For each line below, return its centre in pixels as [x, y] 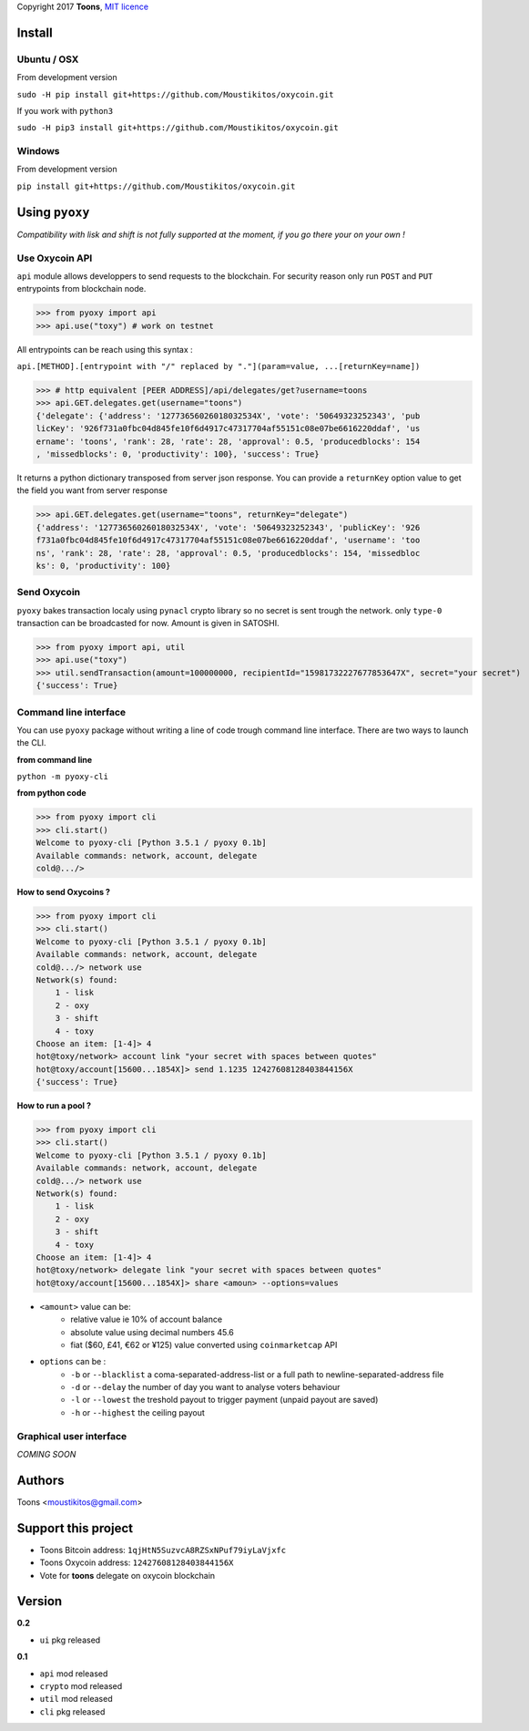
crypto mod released [81, 1686]
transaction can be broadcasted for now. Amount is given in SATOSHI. [148, 623]
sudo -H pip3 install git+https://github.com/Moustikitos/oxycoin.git [178, 128]
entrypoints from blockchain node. [81, 289]
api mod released [74, 1674]
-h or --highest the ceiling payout [137, 1412]
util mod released [76, 1699]
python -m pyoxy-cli [63, 777]
